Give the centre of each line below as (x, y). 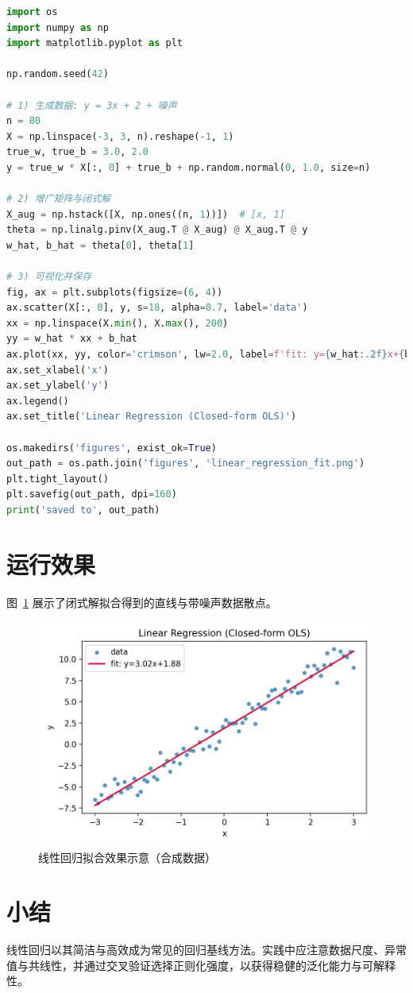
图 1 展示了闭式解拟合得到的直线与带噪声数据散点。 (142, 602)
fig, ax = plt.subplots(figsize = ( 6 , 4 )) (115, 292)
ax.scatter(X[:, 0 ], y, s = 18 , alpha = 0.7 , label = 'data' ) (157, 308)
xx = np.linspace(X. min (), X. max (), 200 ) (118, 323)
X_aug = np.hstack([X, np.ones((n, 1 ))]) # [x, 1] (146, 214)
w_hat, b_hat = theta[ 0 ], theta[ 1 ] (100, 245)
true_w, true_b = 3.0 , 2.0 (78, 152)
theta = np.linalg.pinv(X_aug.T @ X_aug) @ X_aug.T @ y (157, 230)
